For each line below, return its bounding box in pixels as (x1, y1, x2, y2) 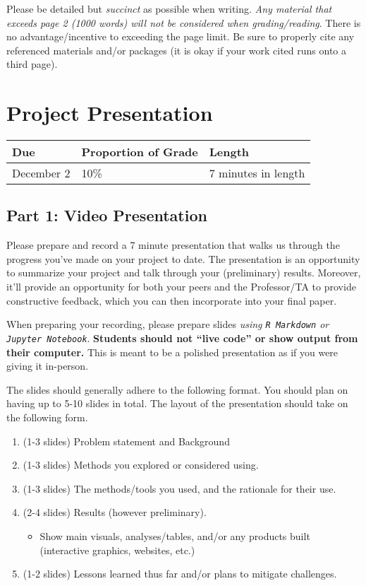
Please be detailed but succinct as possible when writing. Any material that (6, 1, 332, 16)
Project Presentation (6, 98, 213, 127)
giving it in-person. (6, 358, 89, 373)
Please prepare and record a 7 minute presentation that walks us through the (6, 238, 340, 252)
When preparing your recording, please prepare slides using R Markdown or (6, 317, 329, 332)
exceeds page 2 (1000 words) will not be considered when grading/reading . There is (6, 15, 361, 30)
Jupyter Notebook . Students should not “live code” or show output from (6, 330, 358, 345)
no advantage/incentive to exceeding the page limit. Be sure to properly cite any (6, 29, 355, 44)
